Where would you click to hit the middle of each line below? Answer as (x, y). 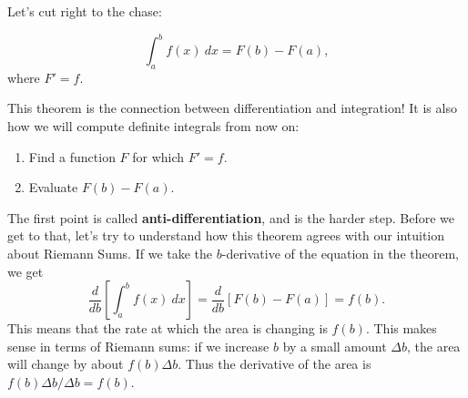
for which (158, 156)
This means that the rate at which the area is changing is (168, 328)
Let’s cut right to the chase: (85, 11)
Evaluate (53, 187)
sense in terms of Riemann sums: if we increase (138, 346)
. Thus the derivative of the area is (275, 364)
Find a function (72, 156)
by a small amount (335, 346)
